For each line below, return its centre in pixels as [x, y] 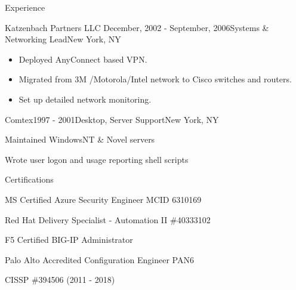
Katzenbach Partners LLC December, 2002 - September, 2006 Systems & [137, 27]
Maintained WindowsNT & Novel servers [80, 139]
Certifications [29, 179]
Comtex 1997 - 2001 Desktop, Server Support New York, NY [112, 119]
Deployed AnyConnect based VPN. [83, 59]
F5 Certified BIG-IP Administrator [69, 240]
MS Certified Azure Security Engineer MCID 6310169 [103, 199]
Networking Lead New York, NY [63, 39]
